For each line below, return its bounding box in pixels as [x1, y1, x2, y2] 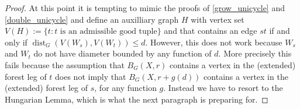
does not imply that [55, 70, 126, 82]
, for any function [94, 82, 157, 94]
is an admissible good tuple [60, 27, 157, 36]
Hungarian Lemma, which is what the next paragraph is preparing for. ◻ [5, 93, 268, 105]
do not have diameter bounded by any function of [33, 47, 212, 59]
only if [5, 36, 27, 48]
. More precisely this [218, 47, 292, 59]
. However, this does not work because [145, 36, 282, 48]
